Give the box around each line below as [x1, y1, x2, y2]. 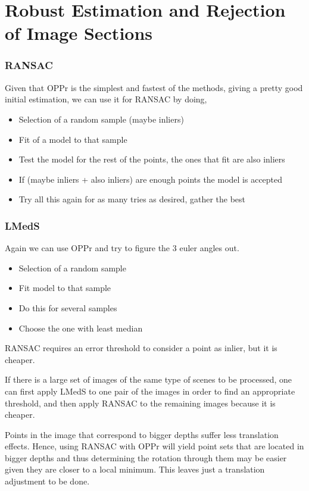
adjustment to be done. [5, 475, 90, 487]
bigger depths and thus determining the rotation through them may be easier [5, 451, 287, 464]
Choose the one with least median [18, 321, 143, 334]
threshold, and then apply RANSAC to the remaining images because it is [5, 396, 276, 409]
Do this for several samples [18, 301, 117, 314]
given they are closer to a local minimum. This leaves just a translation [5, 463, 265, 476]
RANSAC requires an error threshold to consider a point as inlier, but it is [5, 342, 277, 354]
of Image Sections [5, 21, 153, 45]
